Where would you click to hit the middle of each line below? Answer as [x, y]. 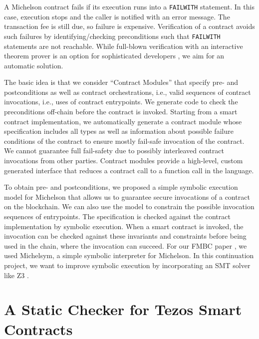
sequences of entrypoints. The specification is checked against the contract [117, 216]
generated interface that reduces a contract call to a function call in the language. [129, 170]
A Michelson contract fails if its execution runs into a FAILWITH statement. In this [129, 6]
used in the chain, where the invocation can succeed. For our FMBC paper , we [126, 245]
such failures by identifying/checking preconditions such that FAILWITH [112, 36]
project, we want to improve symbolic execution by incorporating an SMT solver [127, 265]
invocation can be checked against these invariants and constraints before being [125, 236]
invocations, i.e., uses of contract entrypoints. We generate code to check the [121, 102]
